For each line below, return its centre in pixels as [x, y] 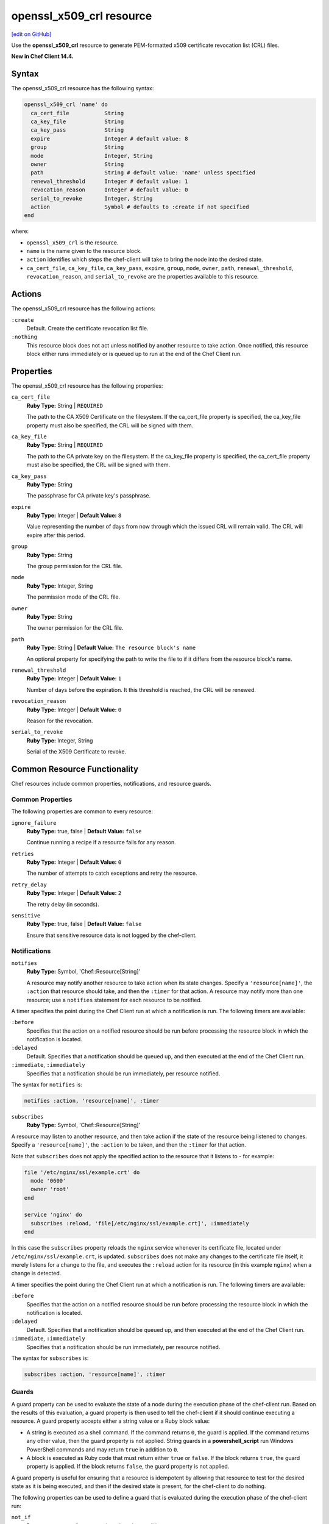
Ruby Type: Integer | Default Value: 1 [74, 678]
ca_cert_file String [77, 113]
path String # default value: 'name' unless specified [143, 173]
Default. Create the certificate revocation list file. [87, 328]
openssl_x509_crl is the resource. [73, 242]
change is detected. [36, 1273]
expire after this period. [56, 535]
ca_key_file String [77, 122]
